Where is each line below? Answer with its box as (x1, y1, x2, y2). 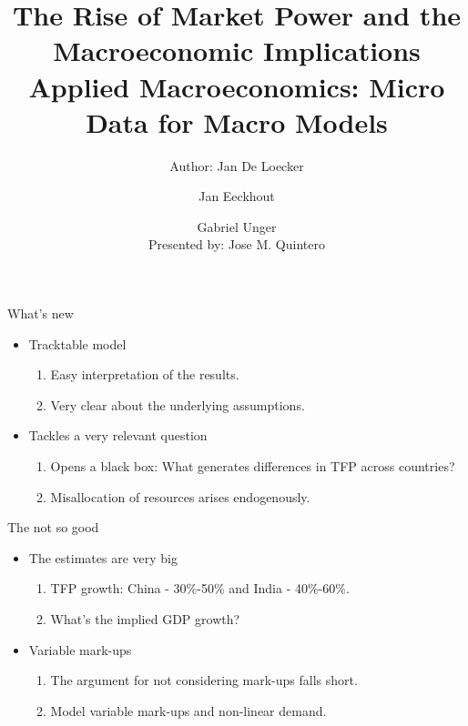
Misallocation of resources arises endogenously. (50, 487, 310, 506)
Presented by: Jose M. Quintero (148, 235, 325, 254)
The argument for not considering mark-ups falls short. (50, 671, 358, 690)
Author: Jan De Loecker (169, 156, 304, 175)
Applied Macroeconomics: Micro (28, 67, 445, 105)
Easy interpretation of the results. (50, 365, 239, 384)
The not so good (7, 518, 99, 537)
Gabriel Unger (197, 217, 277, 236)
